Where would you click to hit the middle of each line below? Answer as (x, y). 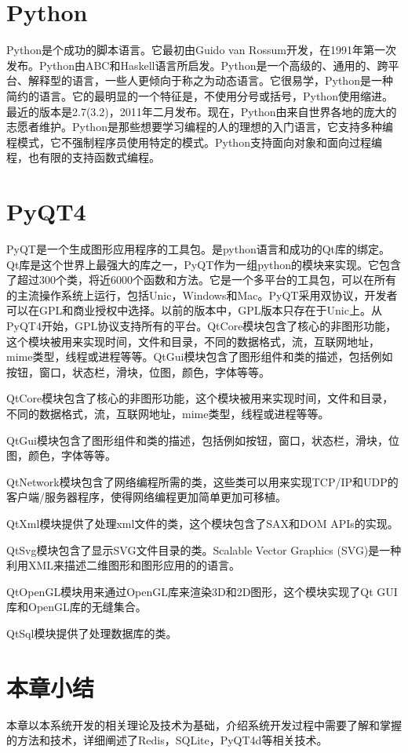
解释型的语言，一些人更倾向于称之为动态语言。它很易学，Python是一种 (210, 80)
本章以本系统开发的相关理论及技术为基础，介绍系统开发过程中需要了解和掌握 (204, 724)
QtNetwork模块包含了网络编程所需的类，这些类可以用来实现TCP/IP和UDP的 (202, 481)
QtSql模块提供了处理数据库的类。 (92, 633)
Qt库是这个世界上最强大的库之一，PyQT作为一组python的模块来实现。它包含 (204, 264)
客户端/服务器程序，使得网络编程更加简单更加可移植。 (146, 497)
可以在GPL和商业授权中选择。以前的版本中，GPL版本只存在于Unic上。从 (194, 310)
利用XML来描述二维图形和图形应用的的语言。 (124, 565)
